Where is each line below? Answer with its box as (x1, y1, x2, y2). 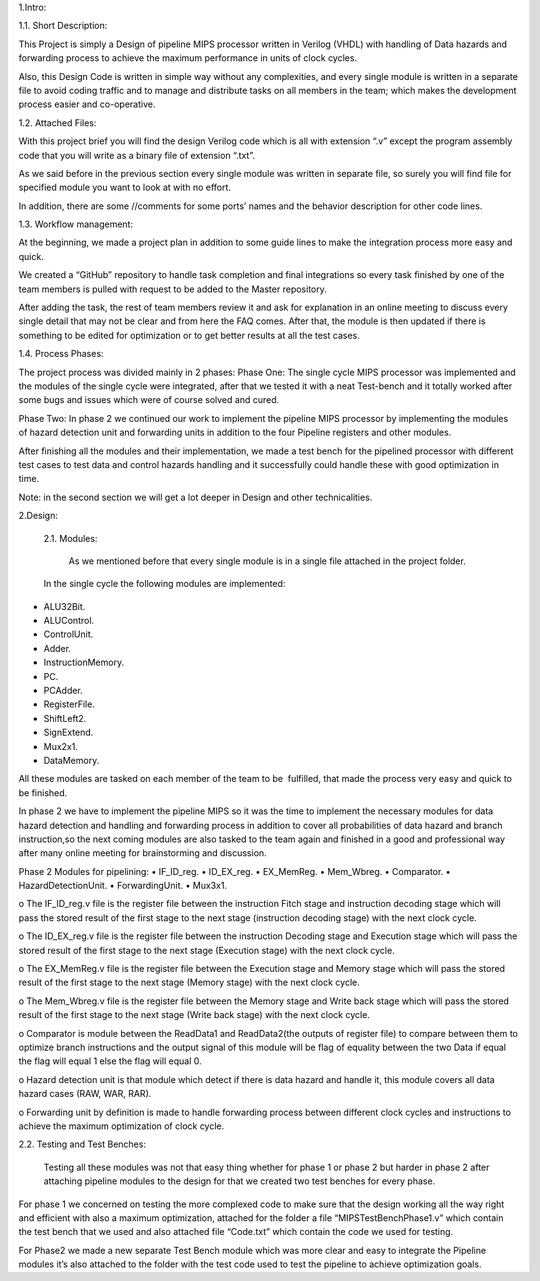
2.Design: (18, 510, 59, 522)
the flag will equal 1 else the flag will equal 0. (18, 1055, 202, 1067)
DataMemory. (43, 754, 100, 766)
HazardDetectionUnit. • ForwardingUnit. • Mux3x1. (18, 880, 228, 892)
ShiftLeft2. (43, 712, 87, 724)
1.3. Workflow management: (18, 218, 134, 230)
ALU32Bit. (43, 600, 86, 612)
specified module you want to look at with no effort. (18, 181, 232, 194)
